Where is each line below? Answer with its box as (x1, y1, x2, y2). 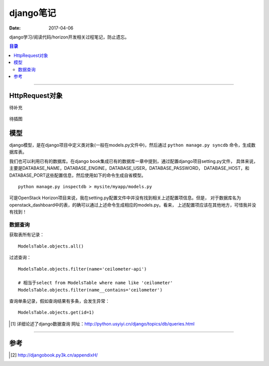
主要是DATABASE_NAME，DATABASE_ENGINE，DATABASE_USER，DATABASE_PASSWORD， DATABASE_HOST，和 (9, 165, 250, 171)
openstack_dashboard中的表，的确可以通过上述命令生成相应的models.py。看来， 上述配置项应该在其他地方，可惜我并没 (9, 202, 257, 208)
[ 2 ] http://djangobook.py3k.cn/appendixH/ (10, 352, 98, 358)
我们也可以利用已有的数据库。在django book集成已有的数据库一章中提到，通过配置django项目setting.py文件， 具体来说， (9, 158, 259, 164)
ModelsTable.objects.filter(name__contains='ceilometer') (18, 287, 163, 293)
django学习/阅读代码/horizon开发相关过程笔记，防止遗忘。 (9, 34, 130, 40)
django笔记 (9, 7, 56, 18)
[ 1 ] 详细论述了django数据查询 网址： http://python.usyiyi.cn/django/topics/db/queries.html (10, 321, 195, 327)
